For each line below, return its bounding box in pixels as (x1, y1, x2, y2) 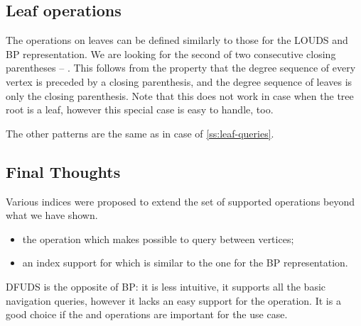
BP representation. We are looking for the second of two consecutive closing (6, 46, 336, 61)
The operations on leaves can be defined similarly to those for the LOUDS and (6, 33, 348, 47)
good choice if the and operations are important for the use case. (6, 307, 288, 322)
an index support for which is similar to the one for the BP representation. (22, 255, 348, 270)
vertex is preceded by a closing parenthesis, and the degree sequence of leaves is (6, 74, 352, 89)
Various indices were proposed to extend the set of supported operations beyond (6, 193, 355, 208)
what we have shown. (6, 208, 98, 223)
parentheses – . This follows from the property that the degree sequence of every (6, 60, 356, 75)
